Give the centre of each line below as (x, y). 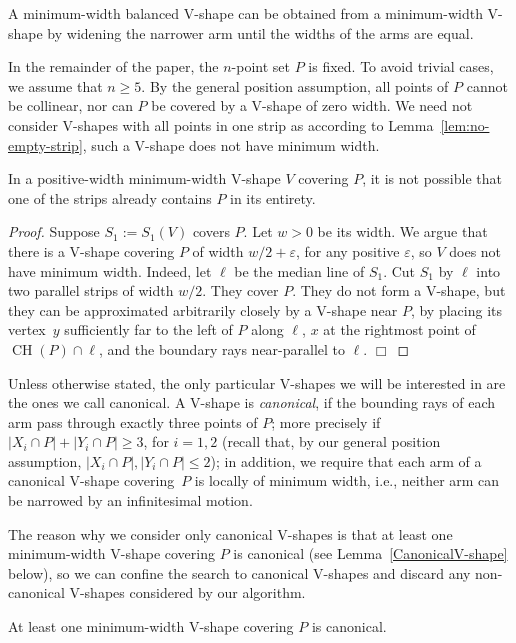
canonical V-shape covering (91, 480)
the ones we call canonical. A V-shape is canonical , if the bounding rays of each (251, 402)
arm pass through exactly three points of (133, 421)
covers (211, 231)
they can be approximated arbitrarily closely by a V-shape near (203, 309)
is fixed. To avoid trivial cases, (401, 66)
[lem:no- (465, 124)
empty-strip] (45, 144)
